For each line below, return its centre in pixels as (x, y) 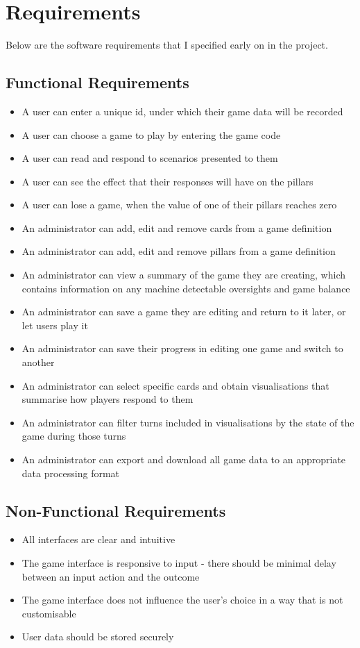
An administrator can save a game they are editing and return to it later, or (184, 311)
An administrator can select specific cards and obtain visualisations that (175, 385)
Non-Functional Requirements (116, 510)
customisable (49, 613)
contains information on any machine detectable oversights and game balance (186, 288)
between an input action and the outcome (111, 576)
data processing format (71, 473)
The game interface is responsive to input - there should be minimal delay (179, 563)
